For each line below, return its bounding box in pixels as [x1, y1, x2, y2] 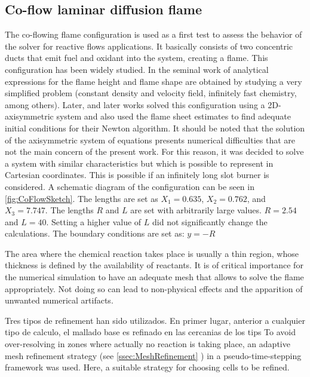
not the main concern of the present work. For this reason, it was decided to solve [5, 145, 304, 158]
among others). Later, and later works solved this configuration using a [5, 98, 265, 111]
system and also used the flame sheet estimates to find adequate [56, 110, 291, 122]
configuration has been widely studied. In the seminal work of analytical [5, 63, 269, 75]
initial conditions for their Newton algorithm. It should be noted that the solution [5, 121, 305, 134]
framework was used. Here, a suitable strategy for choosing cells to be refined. [5, 361, 290, 373]
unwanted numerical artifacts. [5, 294, 113, 306]
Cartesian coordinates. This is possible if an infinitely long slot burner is [5, 168, 269, 181]
